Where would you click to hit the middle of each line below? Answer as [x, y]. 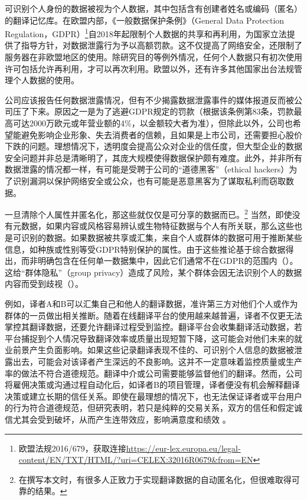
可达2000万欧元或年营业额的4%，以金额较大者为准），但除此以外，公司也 [153, 123]
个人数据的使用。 [46, 80]
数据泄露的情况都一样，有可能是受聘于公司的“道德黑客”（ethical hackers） [147, 169]
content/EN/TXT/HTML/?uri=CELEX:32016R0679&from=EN [136, 460]
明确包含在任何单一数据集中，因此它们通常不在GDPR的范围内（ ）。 [168, 261]
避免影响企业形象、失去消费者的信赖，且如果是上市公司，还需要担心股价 [161, 134]
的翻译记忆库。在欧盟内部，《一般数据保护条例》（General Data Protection [145, 20]
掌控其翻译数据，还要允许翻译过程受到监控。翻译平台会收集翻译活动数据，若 [153, 327]
